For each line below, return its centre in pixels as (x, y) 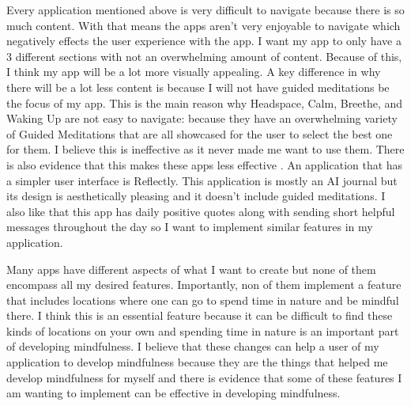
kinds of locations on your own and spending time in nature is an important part (203, 330)
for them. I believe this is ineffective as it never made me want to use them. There (205, 149)
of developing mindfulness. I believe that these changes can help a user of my (193, 346)
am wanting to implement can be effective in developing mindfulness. (173, 393)
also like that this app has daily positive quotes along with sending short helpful (201, 211)
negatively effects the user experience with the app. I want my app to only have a (204, 41)
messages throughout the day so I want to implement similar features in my (190, 227)
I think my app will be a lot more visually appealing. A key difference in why (194, 72)
